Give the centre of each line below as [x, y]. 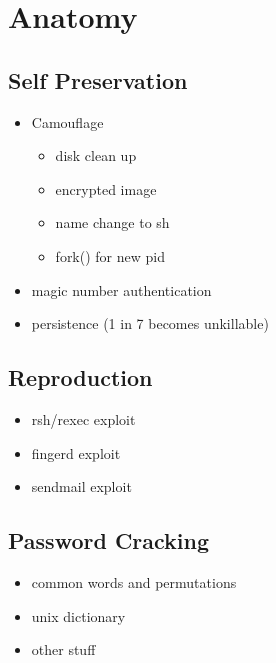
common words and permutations [134, 581]
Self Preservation [98, 79]
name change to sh [112, 222]
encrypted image [106, 188]
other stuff [63, 649]
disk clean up [96, 155]
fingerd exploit [76, 452]
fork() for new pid [110, 255]
